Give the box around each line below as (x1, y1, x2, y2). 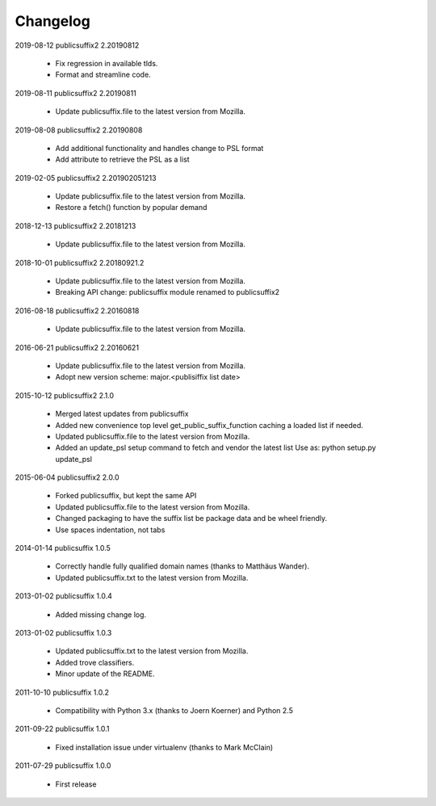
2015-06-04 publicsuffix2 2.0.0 (15, 472, 119, 482)
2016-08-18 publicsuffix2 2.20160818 (15, 305, 140, 315)
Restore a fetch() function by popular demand (55, 203, 208, 212)
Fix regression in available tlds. (55, 58, 158, 68)
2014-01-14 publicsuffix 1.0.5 (15, 544, 111, 553)
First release (55, 779, 97, 789)
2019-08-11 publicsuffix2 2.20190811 (15, 88, 136, 98)
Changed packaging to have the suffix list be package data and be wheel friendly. (55, 514, 328, 523)
